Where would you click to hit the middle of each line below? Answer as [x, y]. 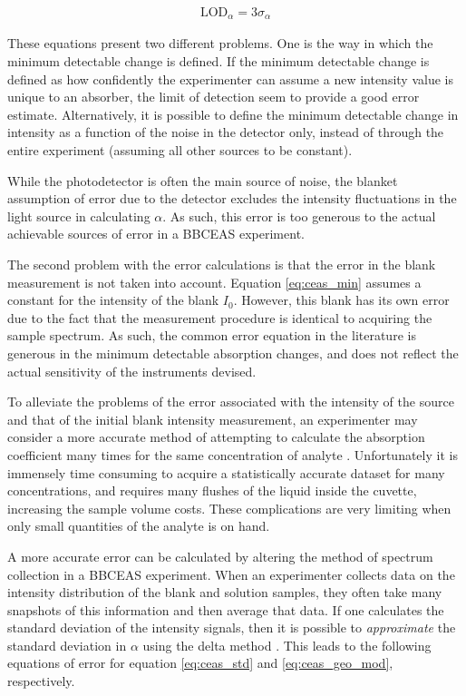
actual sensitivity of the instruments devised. [132, 371]
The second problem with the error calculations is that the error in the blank [222, 265]
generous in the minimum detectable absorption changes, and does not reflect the [233, 353]
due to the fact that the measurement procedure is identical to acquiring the [220, 317]
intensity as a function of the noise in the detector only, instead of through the [226, 132]
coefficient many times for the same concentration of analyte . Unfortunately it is [233, 454]
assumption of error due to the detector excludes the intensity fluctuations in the [232, 198]
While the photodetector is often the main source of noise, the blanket [203, 180]
